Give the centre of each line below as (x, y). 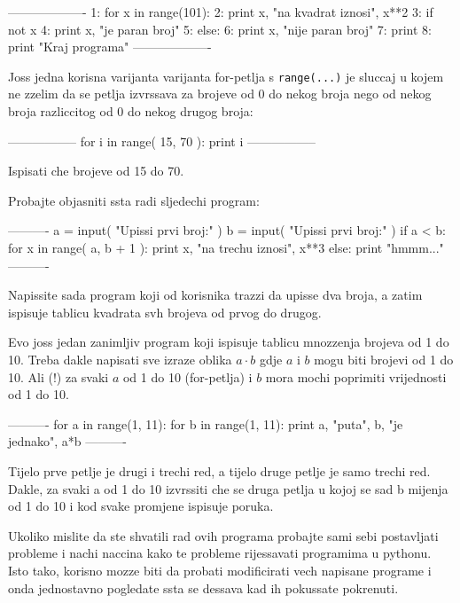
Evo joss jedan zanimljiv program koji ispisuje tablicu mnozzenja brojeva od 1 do (229, 342)
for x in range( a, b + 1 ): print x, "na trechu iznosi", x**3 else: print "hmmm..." (226, 247)
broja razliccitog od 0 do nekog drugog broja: (131, 111)
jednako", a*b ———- (67, 441)
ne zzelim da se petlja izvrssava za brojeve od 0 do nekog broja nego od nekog (220, 94)
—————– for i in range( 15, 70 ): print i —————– (162, 141)
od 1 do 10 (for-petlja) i (187, 376)
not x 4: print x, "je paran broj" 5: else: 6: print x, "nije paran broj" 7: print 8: (220, 29)
